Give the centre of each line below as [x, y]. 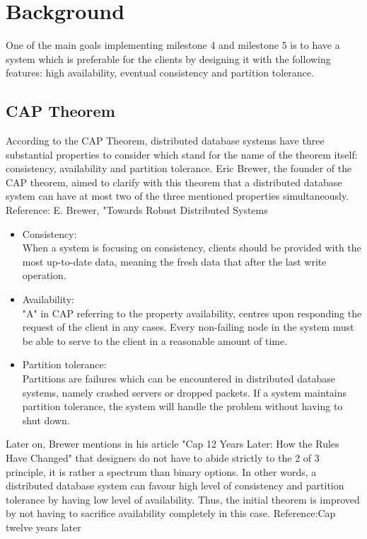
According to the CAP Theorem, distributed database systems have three [165, 141]
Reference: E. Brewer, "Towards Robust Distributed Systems [137, 210]
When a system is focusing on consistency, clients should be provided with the [192, 248]
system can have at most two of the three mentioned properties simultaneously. [177, 196]
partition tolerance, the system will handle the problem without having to [182, 406]
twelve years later [43, 527]
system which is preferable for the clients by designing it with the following [168, 58]
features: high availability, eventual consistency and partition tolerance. [160, 73]
